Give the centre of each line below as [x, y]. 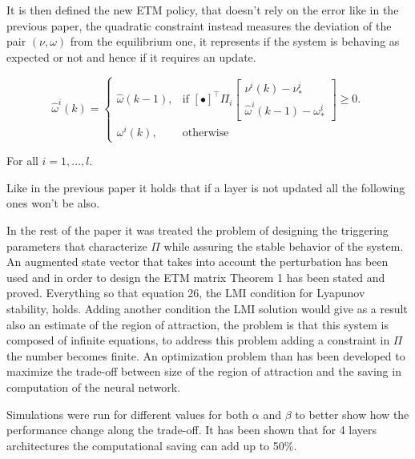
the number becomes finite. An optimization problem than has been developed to [206, 355]
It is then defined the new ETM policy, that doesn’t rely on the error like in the [203, 10]
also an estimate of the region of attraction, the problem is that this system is [198, 324]
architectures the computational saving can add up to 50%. [152, 445]
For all [22, 161]
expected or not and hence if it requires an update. [131, 56]
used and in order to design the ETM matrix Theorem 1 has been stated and [196, 277]
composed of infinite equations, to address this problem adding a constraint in [198, 340]
